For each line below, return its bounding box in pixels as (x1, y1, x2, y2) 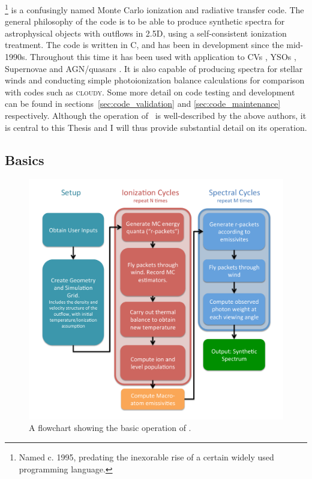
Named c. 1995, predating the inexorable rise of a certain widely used (19, 450, 274, 463)
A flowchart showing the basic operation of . (29, 421, 191, 434)
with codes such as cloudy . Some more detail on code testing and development (5, 85, 295, 98)
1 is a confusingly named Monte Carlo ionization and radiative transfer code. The (5, 2, 304, 16)
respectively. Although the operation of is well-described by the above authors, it (5, 109, 307, 121)
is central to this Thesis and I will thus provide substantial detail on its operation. (5, 121, 307, 133)
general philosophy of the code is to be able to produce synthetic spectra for (5, 15, 285, 28)
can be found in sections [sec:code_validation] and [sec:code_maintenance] (5, 97, 281, 110)
